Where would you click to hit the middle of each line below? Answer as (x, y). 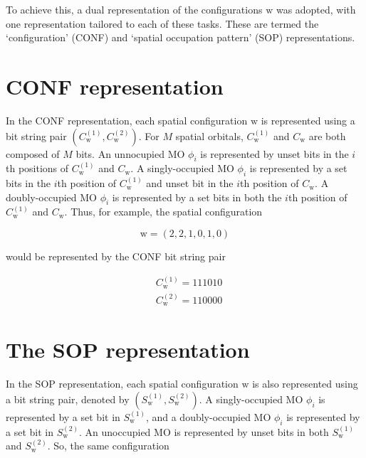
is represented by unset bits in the (274, 153)
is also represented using (305, 384)
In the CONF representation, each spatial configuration (127, 120)
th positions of (37, 168)
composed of (33, 153)
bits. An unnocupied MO (130, 153)
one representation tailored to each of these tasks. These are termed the (162, 23)
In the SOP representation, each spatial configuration (122, 384)
